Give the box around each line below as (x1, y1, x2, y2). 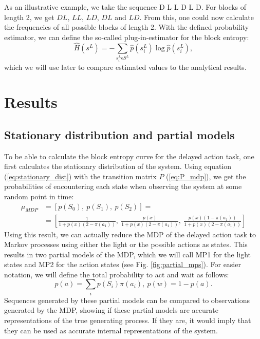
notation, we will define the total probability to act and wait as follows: (4, 269, 229, 279)
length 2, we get (4, 11, 54, 22)
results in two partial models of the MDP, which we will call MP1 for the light (4, 249, 251, 259)
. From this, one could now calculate (139, 11, 254, 22)
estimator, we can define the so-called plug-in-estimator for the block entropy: (4, 31, 249, 42)
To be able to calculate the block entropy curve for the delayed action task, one (4, 150, 254, 161)
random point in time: (4, 191, 74, 202)
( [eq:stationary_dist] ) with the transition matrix (4, 171, 157, 181)
